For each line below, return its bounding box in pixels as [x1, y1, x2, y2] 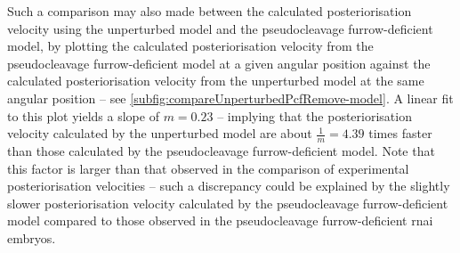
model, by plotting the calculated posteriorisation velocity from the [7, 37, 374, 55]
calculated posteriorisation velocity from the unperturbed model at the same [7, 71, 424, 90]
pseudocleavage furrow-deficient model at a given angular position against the [7, 53, 431, 72]
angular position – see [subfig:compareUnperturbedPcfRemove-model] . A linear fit [7, 88, 454, 107]
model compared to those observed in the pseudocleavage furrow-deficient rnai [7, 211, 433, 230]
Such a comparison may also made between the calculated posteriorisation [7, 2, 412, 20]
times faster [368, 124, 432, 143]
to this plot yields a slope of [7, 106, 159, 125]
